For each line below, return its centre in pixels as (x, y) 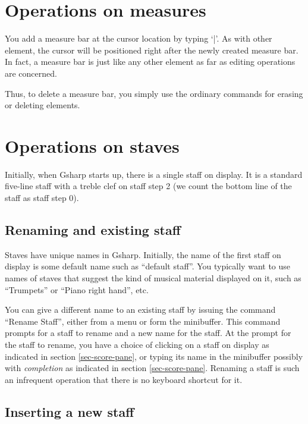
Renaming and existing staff (93, 229)
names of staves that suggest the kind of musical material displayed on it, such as (153, 277)
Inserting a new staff (70, 411)
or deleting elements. (43, 105)
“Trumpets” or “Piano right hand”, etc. (77, 289)
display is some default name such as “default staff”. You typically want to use (148, 266)
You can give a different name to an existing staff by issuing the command (140, 310)
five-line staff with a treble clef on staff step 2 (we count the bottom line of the (148, 186)
